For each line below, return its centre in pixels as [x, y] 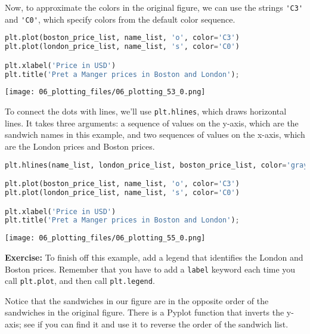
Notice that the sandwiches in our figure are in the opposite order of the [137, 300]
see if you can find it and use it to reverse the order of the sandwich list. [156, 324]
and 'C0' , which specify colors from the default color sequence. [120, 19]
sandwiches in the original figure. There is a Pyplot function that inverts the [145, 312]
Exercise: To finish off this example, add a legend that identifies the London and [154, 257]
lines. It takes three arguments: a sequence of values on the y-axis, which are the [152, 123]
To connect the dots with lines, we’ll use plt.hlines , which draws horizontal [146, 111]
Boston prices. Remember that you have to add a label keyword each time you [150, 269]
